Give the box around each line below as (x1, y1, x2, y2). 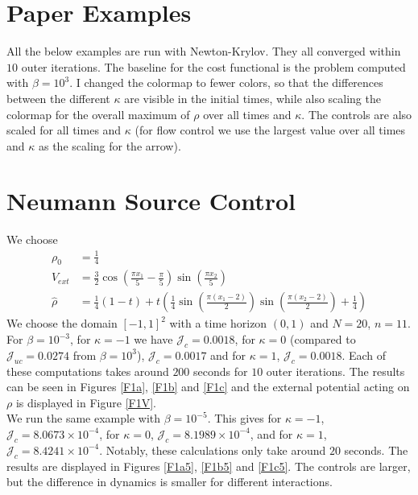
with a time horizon (169, 315, 267, 332)
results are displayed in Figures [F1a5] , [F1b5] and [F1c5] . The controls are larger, (6, 457, 411, 474)
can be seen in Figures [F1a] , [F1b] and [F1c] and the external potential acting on (6, 378, 410, 395)
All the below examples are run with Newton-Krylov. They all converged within (6, 43, 401, 60)
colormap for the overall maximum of (6, 105, 190, 122)
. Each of (341, 346, 387, 363)
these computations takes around (6, 362, 169, 379)
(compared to (289, 331, 356, 347)
